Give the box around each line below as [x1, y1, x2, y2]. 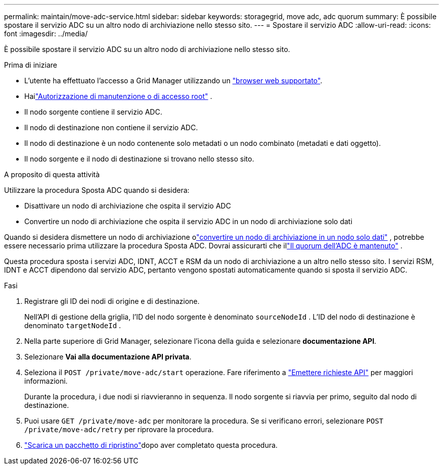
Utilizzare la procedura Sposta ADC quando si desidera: [4, 186, 190, 194]
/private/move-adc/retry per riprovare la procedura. [24, 425, 214, 434]
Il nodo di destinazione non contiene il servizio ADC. [24, 123, 198, 132]
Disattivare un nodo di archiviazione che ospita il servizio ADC [24, 201, 231, 210]
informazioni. [24, 377, 68, 385]
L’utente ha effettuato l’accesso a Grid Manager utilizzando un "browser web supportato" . [24, 76, 323, 85]
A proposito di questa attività [4, 170, 100, 179]
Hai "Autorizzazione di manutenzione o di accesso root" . [24, 92, 212, 100]
